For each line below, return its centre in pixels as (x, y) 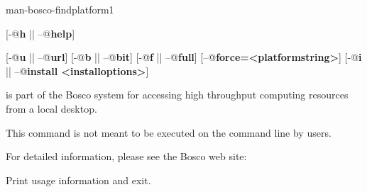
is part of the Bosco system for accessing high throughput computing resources (177, 95)
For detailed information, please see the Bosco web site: (126, 156)
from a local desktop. (51, 108)
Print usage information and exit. (78, 180)
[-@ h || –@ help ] (40, 33)
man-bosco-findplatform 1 (60, 9)
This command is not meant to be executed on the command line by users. (169, 132)
